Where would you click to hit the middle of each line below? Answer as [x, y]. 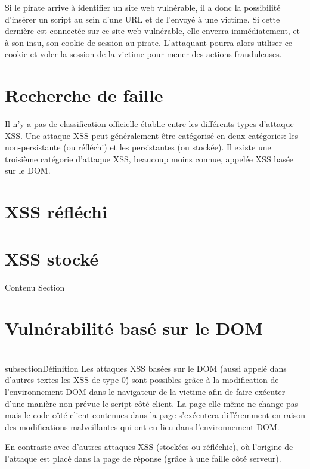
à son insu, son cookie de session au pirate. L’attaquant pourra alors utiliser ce [149, 42]
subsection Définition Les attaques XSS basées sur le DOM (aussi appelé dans [146, 368]
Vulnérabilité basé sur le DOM [134, 328]
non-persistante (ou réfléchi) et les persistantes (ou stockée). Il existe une [138, 147]
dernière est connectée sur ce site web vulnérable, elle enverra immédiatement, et [153, 31]
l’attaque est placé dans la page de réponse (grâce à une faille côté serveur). [143, 459]
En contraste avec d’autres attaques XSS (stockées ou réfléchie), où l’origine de [149, 447]
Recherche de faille [84, 95]
